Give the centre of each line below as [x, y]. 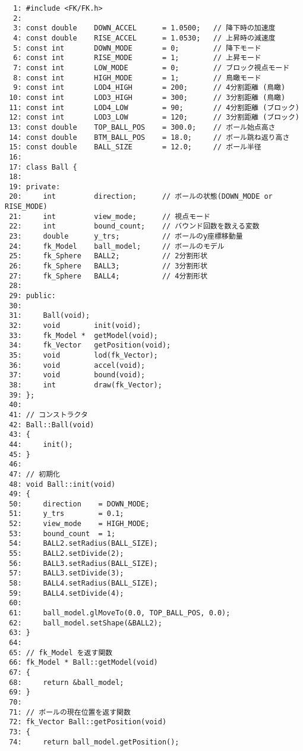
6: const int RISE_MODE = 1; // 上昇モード [137, 58]
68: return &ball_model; [67, 682]
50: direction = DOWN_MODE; [79, 504]
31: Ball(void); [50, 316]
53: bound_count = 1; [62, 533]
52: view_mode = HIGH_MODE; [79, 524]
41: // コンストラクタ [48, 414]
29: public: [32, 296]
